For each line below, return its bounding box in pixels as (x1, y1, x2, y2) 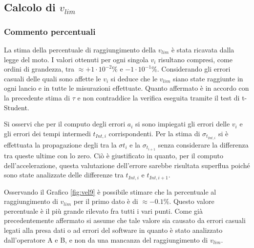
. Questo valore (169, 196, 214, 206)
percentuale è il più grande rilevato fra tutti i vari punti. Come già (4, 205, 203, 216)
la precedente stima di (4, 92, 70, 102)
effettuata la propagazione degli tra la (4, 139, 117, 149)
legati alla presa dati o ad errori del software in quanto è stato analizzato (4, 224, 223, 235)
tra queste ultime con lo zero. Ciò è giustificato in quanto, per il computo (4, 150, 224, 160)
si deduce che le (110, 73, 158, 83)
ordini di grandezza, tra (4, 64, 75, 74)
